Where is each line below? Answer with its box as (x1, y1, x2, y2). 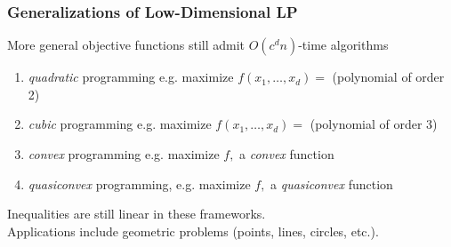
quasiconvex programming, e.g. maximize (28, 174, 251, 193)
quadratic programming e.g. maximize (28, 68, 234, 86)
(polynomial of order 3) (310, 115, 438, 133)
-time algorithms (298, 36, 389, 54)
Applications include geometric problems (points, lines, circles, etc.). (7, 221, 379, 240)
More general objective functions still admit (7, 36, 246, 54)
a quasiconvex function (270, 174, 393, 193)
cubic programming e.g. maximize (28, 115, 212, 133)
